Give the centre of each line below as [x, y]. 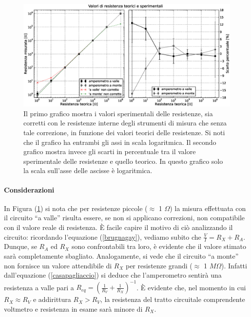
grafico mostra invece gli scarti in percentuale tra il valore [110, 151]
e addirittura [52, 299]
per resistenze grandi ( [159, 265]
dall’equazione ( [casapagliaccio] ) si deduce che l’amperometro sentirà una [113, 275]
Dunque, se [20, 246]
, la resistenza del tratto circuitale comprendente [173, 299]
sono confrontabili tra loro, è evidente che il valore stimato [159, 246]
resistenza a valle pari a [39, 287]
